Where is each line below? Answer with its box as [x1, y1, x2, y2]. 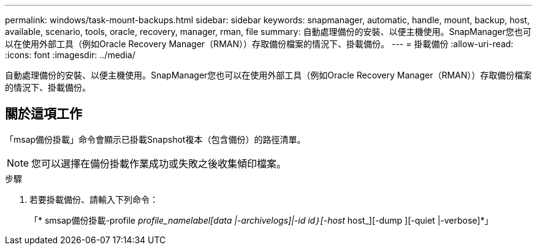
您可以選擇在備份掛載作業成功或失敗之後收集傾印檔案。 [31, 157, 287, 170]
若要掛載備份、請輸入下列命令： [29, 194, 158, 205]
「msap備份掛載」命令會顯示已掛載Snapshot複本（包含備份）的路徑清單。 [5, 134, 306, 145]
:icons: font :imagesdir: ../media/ [5, 50, 135, 60]
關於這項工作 [5, 106, 82, 122]
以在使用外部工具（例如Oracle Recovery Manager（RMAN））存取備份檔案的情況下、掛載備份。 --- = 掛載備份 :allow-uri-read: [5, 39, 514, 49]
